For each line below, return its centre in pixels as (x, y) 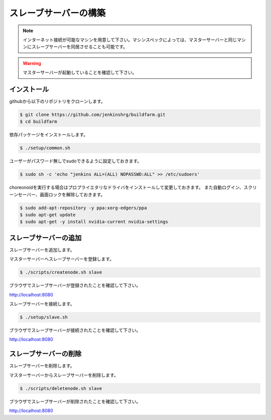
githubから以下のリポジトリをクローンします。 (57, 101)
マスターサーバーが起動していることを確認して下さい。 (80, 72)
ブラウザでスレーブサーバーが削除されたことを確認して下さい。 (75, 401)
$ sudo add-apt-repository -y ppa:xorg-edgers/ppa (84, 208)
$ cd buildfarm (38, 122)
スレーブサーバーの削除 (45, 354)
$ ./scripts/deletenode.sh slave (61, 388)
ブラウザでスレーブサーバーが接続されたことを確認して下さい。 (75, 330)
